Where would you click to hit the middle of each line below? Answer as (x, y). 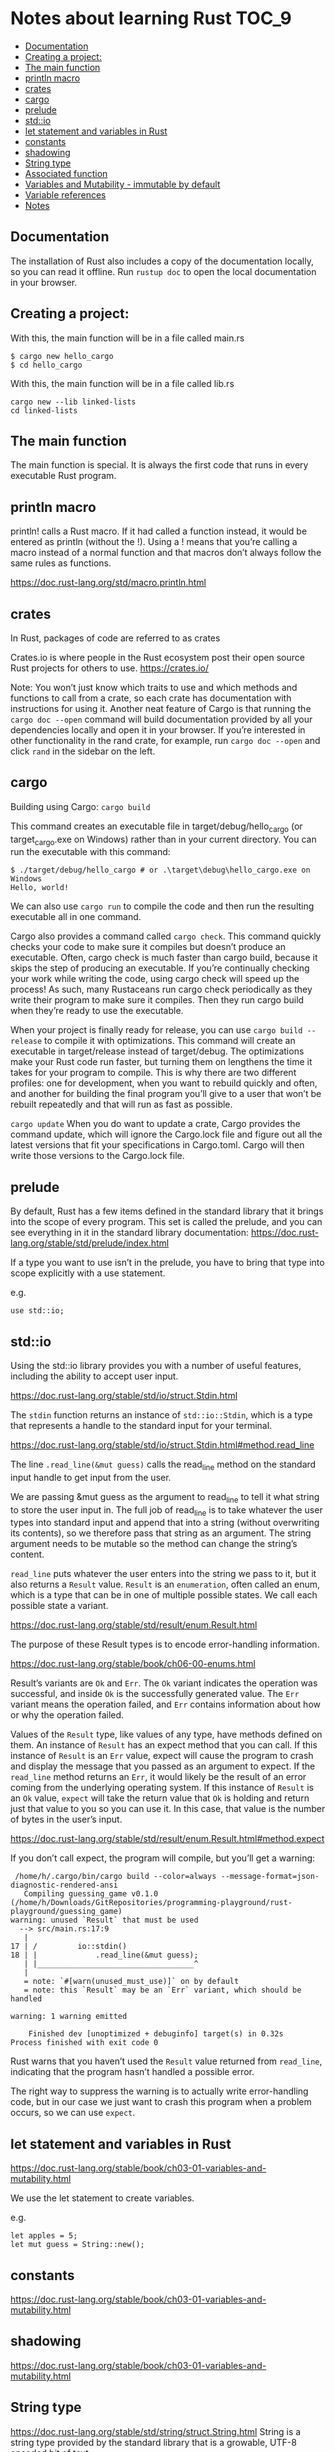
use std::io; (37, 1311)
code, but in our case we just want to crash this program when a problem (161, 2102)
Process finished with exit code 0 (84, 2043)
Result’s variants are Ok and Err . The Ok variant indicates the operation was (164, 1683)
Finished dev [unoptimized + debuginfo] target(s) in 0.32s (156, 2034)
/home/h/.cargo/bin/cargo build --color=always (115, 1877)
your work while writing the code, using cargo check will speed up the (155, 979)
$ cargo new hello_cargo (62, 356)
